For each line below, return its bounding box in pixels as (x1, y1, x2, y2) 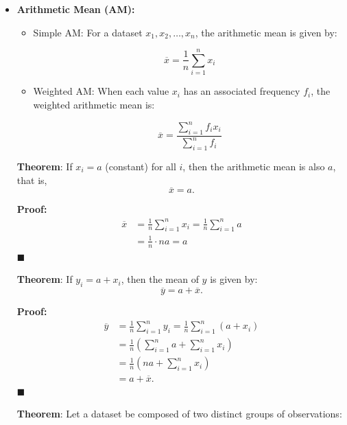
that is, (16, 172, 47, 187)
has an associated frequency (183, 84, 300, 98)
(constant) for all (105, 159, 176, 173)
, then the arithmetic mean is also (182, 159, 325, 173)
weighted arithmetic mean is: (33, 97, 155, 111)
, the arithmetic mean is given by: (195, 25, 337, 39)
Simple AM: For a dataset (33, 25, 143, 39)
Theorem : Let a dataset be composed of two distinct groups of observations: (16, 406, 342, 421)
